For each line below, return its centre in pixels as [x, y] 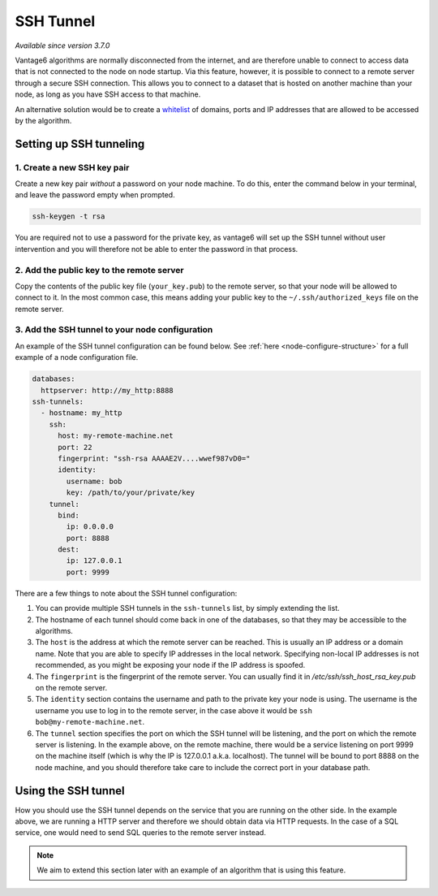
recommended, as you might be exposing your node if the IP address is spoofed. [170, 665]
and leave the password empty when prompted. [95, 195]
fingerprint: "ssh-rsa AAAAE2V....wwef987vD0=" [154, 458]
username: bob [94, 481]
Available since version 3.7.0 [62, 45]
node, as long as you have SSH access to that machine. [108, 94]
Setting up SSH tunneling [80, 143]
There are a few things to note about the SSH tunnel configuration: [126, 593]
